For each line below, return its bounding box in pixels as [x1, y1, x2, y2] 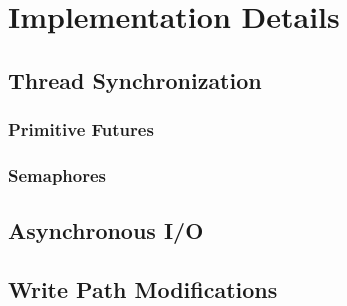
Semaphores [8, 162, 107, 187]
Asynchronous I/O [8, 215, 204, 246]
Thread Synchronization [8, 64, 262, 95]
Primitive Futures [8, 117, 154, 142]
